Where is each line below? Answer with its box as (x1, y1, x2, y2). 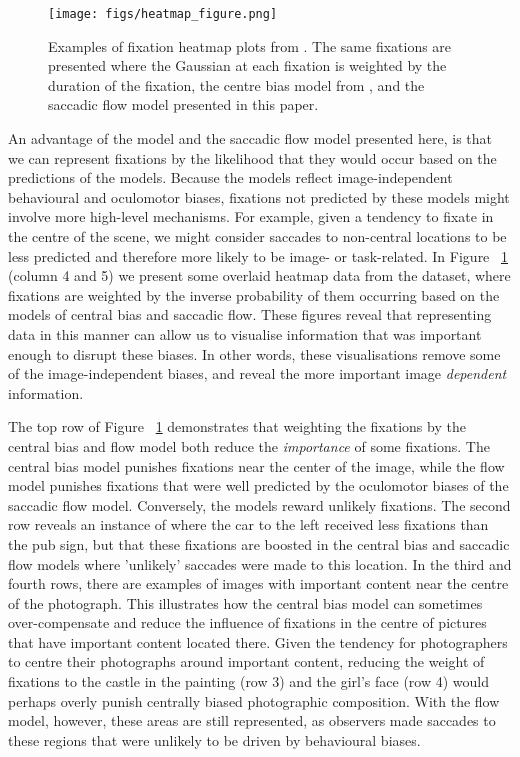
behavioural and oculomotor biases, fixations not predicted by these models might (8, 186, 510, 207)
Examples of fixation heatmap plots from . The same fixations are (48, 35, 452, 56)
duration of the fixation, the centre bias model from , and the (48, 74, 425, 95)
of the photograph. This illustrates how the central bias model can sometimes (8, 592, 483, 613)
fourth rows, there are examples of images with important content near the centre (8, 573, 509, 594)
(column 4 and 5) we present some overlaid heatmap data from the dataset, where (8, 265, 511, 286)
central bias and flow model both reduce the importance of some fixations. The (8, 435, 490, 456)
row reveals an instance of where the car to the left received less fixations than (8, 514, 489, 535)
